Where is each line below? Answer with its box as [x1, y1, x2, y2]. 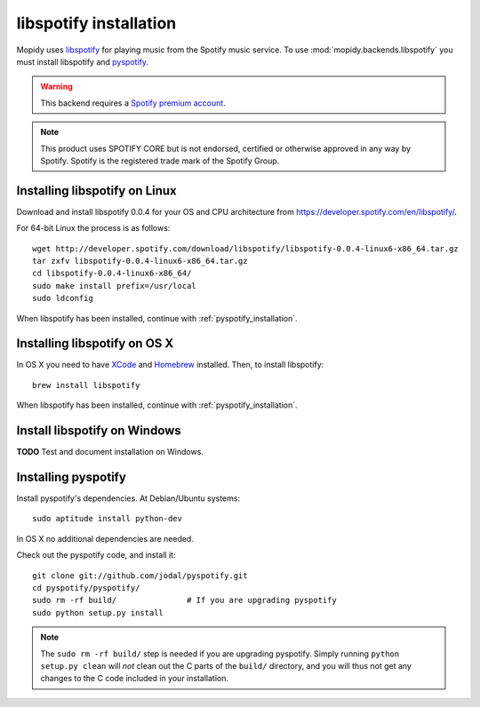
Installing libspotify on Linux [16, 183, 177, 198]
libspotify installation [16, 13, 177, 33]
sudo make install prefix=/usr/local [32, 281, 197, 290]
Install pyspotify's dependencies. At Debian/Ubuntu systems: [16, 493, 240, 504]
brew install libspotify [32, 380, 140, 390]
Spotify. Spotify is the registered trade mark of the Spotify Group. [40, 155, 280, 166]
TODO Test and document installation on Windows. [16, 447, 204, 457]
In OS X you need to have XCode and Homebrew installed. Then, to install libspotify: [16, 360, 324, 370]
